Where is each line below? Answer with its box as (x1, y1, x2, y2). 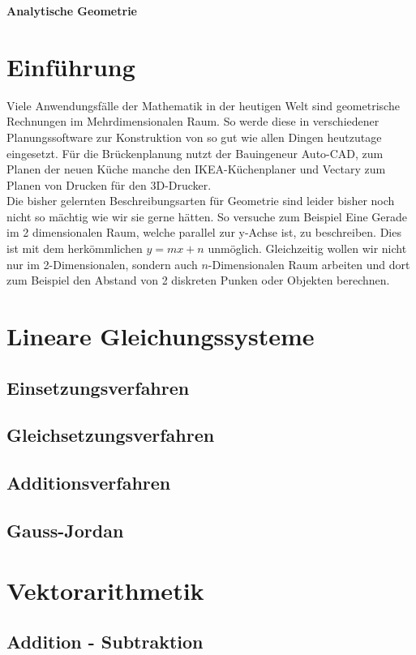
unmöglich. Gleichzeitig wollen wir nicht (208, 240, 407, 257)
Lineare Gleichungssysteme (6, 319, 315, 353)
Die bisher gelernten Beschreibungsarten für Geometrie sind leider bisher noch (6, 192, 395, 209)
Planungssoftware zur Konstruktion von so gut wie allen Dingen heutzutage (6, 128, 382, 145)
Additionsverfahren (6, 470, 171, 495)
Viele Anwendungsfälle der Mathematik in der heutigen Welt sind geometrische (6, 96, 400, 113)
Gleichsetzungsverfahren (6, 422, 215, 447)
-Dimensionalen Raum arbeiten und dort (208, 255, 410, 272)
